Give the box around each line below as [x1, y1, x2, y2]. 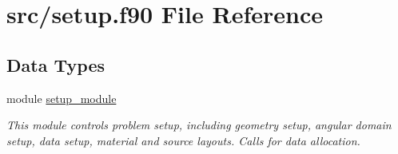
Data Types [6, 52, 105, 77]
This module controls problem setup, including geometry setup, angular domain [6, 116, 392, 133]
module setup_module [6, 89, 117, 106]
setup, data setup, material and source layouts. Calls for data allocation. [6, 132, 360, 148]
